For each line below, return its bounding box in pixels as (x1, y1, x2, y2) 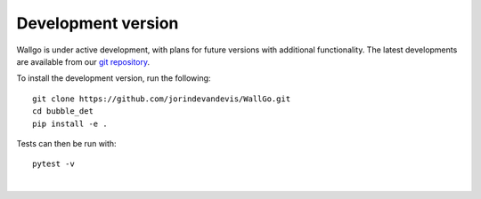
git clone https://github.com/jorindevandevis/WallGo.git (32, 93, 291, 104)
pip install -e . (32, 118, 108, 129)
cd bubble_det (32, 107, 94, 116)
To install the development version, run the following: (16, 73, 211, 84)
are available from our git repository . (16, 56, 151, 67)
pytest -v (32, 159, 75, 169)
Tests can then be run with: (16, 138, 117, 148)
